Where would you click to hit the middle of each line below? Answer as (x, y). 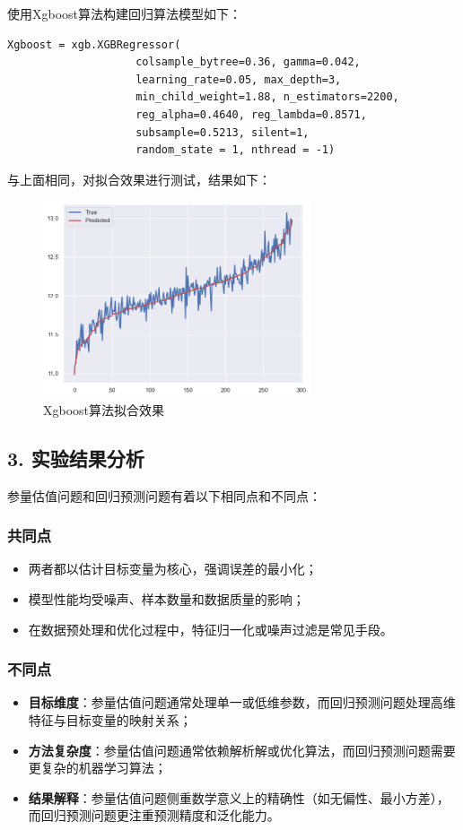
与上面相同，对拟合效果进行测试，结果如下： (139, 179)
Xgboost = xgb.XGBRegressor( (94, 44)
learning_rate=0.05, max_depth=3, (239, 79)
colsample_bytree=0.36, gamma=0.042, (248, 62)
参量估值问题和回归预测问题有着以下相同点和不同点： (164, 495)
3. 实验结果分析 (76, 458)
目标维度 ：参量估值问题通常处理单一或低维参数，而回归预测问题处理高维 (242, 702)
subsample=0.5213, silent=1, (223, 132)
